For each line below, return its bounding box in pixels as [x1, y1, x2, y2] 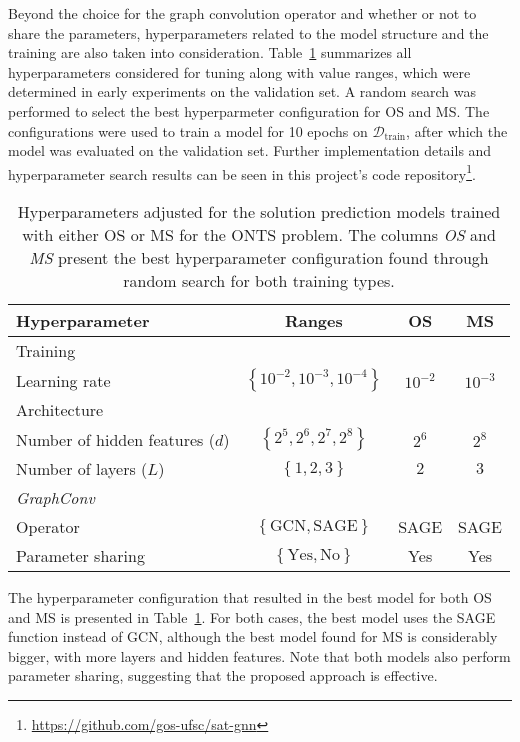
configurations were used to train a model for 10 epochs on [8, 120, 368, 141]
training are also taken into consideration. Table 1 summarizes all [8, 42, 412, 63]
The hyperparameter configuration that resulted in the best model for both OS [8, 587, 492, 607]
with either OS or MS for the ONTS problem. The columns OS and [22, 223, 496, 246]
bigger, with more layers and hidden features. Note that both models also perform [8, 645, 511, 666]
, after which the [406, 120, 508, 141]
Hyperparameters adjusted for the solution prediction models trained [17, 200, 501, 223]
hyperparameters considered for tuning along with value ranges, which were [8, 61, 471, 82]
